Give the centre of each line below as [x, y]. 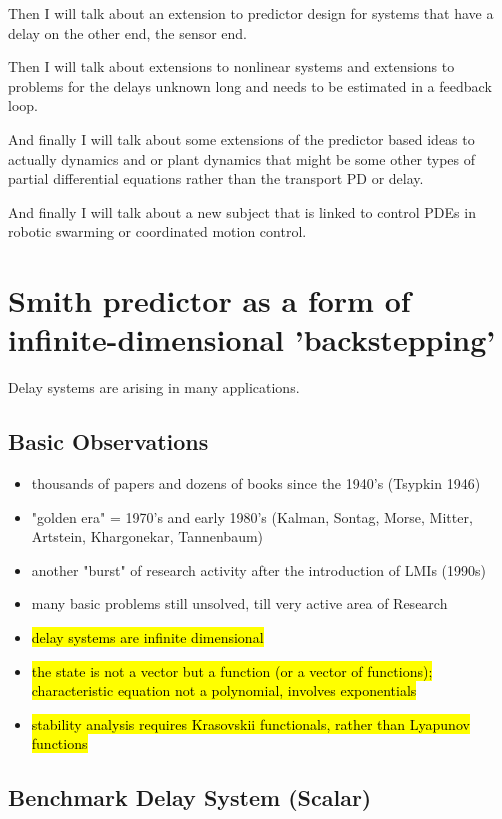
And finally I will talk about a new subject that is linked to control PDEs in [242, 211]
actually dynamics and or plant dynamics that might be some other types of [242, 158]
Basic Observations [108, 441]
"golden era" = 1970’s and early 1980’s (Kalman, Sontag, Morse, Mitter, [252, 516]
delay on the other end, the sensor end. [128, 32]
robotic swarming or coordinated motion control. [157, 231]
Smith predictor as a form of [209, 300]
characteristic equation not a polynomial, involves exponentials [224, 690]
